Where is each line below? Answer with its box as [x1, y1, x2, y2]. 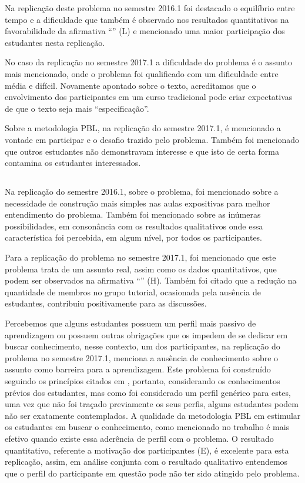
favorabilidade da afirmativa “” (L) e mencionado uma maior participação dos [5, 25, 285, 37]
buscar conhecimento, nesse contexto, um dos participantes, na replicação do [5, 340, 280, 352]
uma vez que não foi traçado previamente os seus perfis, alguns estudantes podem [5, 398, 299, 410]
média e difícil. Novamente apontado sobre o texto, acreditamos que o [5, 79, 256, 91]
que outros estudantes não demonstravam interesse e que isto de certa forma [5, 145, 279, 157]
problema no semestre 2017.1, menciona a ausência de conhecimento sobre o [5, 351, 279, 364]
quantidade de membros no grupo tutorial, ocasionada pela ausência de [5, 285, 261, 298]
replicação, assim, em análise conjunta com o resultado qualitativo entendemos [5, 455, 288, 468]
